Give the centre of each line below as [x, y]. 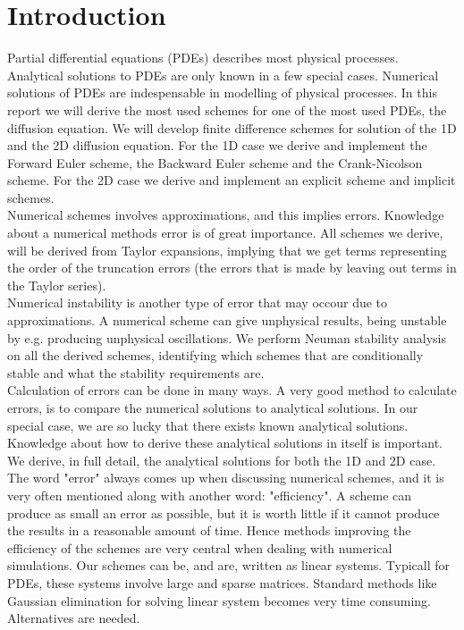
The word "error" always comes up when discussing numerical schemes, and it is [226, 478]
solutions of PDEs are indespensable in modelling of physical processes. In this [222, 92]
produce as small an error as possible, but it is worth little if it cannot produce [224, 512]
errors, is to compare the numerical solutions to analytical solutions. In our [213, 407]
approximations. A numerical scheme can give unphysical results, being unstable [227, 320]
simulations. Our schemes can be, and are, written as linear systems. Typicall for [229, 565]
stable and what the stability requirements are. [136, 372]
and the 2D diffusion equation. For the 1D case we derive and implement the [217, 145]
